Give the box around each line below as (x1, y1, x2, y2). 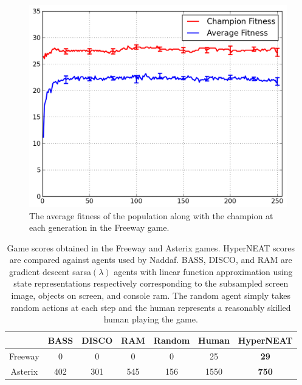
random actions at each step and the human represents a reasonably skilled (10, 301, 291, 313)
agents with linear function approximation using (114, 265, 293, 278)
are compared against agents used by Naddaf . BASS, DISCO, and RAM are (9, 253, 292, 266)
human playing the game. (103, 313, 198, 325)
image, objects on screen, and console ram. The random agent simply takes (11, 289, 290, 302)
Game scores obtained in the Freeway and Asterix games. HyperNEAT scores (7, 241, 295, 254)
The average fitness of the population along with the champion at (29, 209, 273, 222)
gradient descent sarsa (9, 265, 91, 278)
